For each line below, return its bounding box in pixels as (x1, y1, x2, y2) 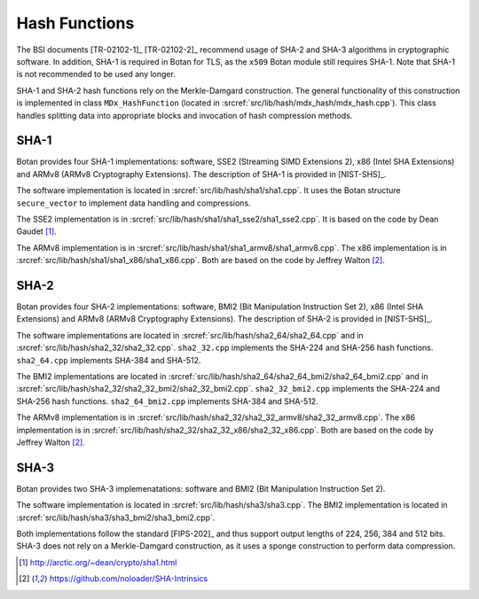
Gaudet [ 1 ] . (16, 226, 57, 237)
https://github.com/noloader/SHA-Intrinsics (49, 573, 208, 584)
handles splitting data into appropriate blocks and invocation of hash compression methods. (16, 110, 353, 121)
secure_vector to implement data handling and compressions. (16, 198, 252, 208)
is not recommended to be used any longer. (16, 69, 177, 80)
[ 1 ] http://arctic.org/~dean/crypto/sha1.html (19, 556, 177, 567)
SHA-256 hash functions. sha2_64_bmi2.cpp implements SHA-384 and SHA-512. (16, 395, 318, 407)
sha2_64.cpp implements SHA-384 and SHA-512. (16, 354, 201, 365)
